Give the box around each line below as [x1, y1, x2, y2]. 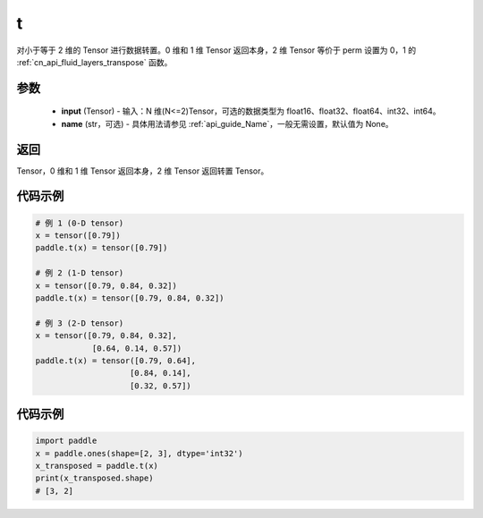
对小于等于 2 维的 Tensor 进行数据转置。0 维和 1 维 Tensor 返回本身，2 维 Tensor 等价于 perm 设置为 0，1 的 [16, 45, 416, 55]
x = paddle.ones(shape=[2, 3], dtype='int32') [35, 448, 243, 458]
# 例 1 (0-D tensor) [35, 217, 124, 228]
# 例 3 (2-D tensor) [35, 318, 124, 328]
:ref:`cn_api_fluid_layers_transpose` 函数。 [16, 56, 173, 67]
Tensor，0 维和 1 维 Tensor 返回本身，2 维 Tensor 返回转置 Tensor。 [16, 166, 269, 176]
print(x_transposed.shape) [35, 473, 154, 483]
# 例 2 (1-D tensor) [35, 268, 124, 278]
